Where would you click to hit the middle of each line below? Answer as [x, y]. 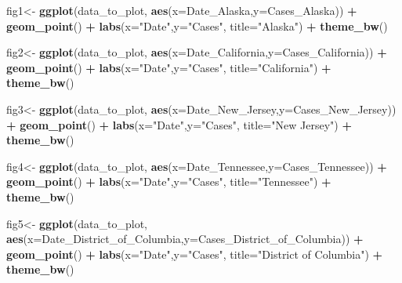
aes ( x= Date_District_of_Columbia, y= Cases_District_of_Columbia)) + [185, 239]
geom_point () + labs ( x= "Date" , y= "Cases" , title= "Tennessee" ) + [169, 181]
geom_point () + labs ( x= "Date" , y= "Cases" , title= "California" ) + [169, 67]
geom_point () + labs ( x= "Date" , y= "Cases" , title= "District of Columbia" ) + [195, 254]
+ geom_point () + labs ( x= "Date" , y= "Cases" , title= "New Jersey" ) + [179, 124]
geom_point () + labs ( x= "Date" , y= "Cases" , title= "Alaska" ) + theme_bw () [197, 25]
